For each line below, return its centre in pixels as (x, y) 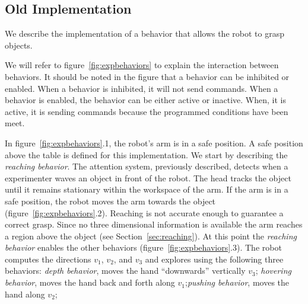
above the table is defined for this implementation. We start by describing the (146, 154)
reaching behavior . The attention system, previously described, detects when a (147, 166)
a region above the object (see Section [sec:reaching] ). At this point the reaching (151, 236)
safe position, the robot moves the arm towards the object (110, 201)
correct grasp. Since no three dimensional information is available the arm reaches (154, 224)
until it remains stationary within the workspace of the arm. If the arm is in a (147, 189)
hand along (25, 294)
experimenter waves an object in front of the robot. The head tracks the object (148, 177)
